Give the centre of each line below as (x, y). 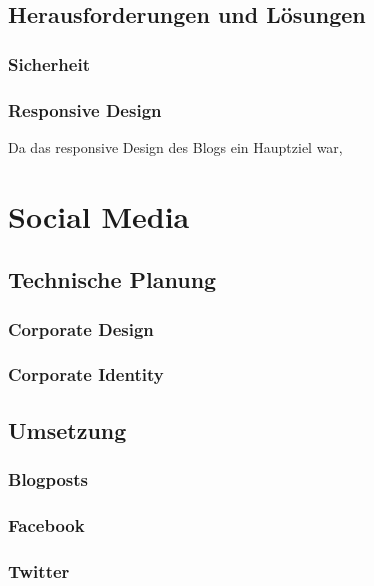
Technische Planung (112, 279)
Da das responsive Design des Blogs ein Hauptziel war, (175, 146)
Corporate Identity (86, 374)
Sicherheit (49, 63)
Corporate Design (81, 328)
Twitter (39, 570)
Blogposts (48, 478)
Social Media (99, 215)
